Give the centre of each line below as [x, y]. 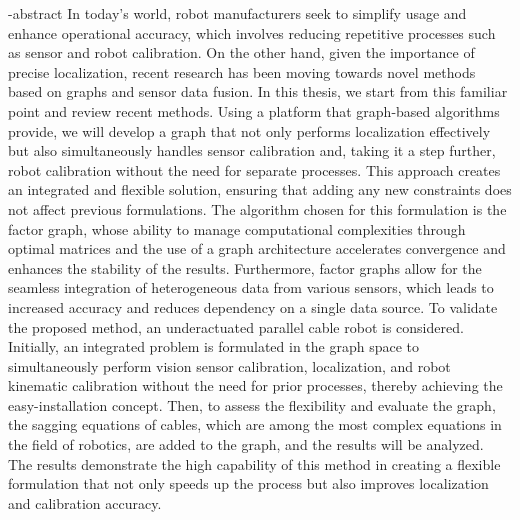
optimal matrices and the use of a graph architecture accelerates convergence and [257, 248]
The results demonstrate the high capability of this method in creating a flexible [254, 463]
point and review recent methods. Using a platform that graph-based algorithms [254, 110]
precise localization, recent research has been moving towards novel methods [242, 71]
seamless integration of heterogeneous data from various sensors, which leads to [251, 287]
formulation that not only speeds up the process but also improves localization [248, 483]
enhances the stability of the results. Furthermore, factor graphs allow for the [245, 267]
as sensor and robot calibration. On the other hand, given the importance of [241, 52]
